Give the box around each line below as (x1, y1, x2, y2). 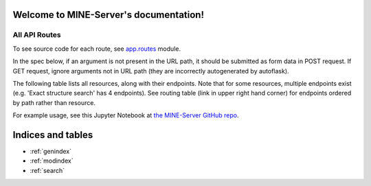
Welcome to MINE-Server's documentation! (12, 9, 205, 21)
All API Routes (12, 30, 61, 40)
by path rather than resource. (12, 98, 96, 106)
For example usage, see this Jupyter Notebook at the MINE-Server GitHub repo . (12, 111, 240, 119)
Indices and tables (12, 129, 93, 141)
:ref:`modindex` (30, 156, 74, 165)
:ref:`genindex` (30, 148, 72, 156)
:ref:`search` (30, 166, 65, 174)
